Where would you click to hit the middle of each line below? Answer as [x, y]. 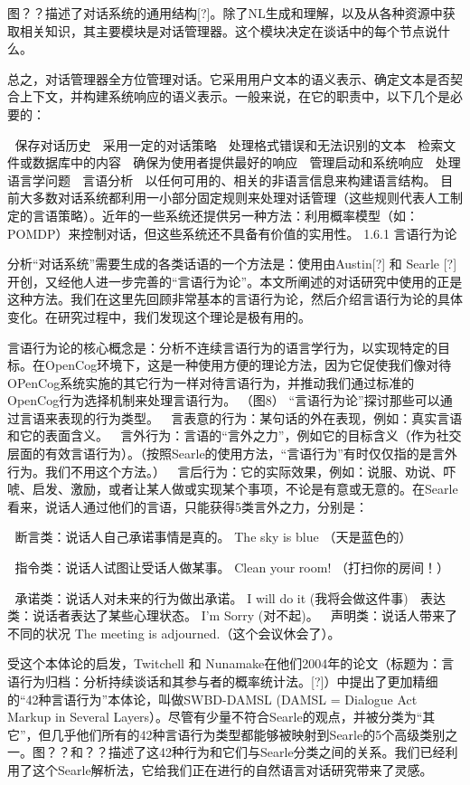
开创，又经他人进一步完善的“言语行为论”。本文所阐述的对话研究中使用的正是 [235, 281]
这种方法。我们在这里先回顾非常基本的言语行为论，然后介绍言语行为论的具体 [235, 299]
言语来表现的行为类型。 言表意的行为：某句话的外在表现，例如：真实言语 [241, 417]
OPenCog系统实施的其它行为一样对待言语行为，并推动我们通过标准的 [211, 382]
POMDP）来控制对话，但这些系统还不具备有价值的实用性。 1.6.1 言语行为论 [232, 233]
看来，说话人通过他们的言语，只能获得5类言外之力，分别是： [188, 506]
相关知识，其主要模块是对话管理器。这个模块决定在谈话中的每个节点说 [228, 30]
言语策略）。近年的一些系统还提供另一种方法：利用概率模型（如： [225, 215]
